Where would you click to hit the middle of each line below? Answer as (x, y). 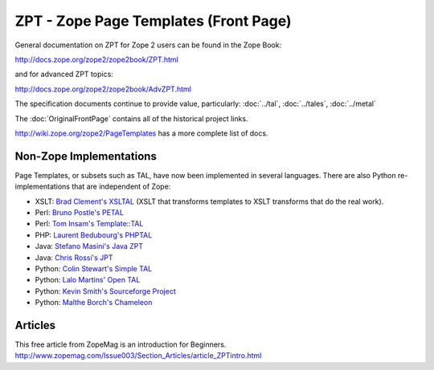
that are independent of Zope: (121, 187)
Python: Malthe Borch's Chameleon (94, 303)
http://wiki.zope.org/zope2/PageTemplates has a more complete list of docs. (141, 133)
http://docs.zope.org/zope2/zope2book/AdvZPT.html (103, 89)
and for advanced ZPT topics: (64, 74)
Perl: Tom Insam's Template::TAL (89, 224)
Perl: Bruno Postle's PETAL (80, 212)
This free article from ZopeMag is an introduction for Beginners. (121, 344)
